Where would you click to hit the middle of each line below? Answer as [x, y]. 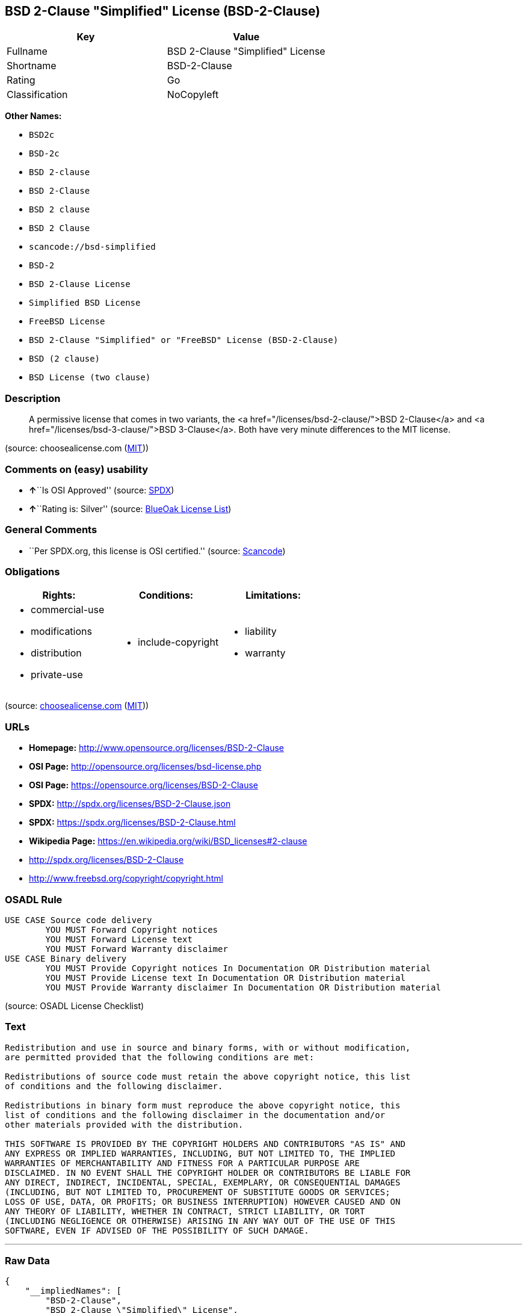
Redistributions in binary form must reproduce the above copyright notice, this [203, 1105]
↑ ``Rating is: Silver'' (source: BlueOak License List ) [130, 508]
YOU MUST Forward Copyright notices [132, 929]
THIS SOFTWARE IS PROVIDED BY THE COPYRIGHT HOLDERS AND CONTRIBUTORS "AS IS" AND [205, 1144]
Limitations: [273, 595]
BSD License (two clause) [90, 378]
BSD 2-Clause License [80, 284]
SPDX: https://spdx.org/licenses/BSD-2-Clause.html [132, 823]
